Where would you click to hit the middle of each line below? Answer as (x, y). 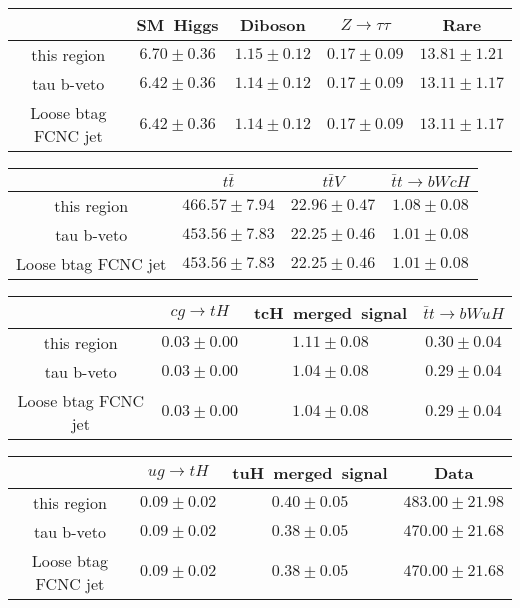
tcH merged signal (330, 312)
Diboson (272, 24)
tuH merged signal (310, 472)
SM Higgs (177, 24)
